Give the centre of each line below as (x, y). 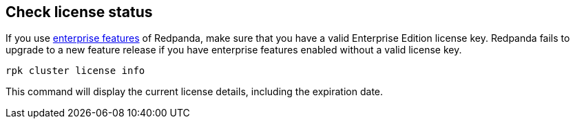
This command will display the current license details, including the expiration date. (195, 92)
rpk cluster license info (75, 71)
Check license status (79, 12)
